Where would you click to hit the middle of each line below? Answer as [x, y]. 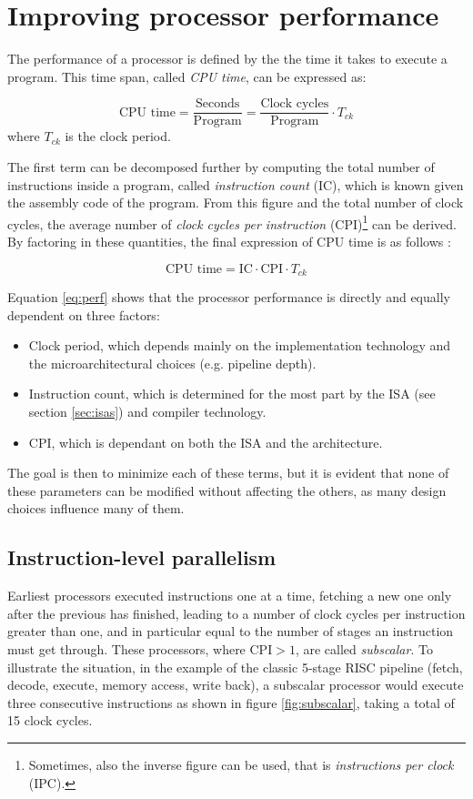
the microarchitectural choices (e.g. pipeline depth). [172, 363]
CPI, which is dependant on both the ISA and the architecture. [206, 442]
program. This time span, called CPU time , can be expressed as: [187, 76]
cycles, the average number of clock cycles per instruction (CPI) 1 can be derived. [232, 222]
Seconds [218, 104]
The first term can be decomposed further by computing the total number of [221, 166]
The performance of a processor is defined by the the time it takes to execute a [227, 59]
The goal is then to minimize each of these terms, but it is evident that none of [228, 473]
